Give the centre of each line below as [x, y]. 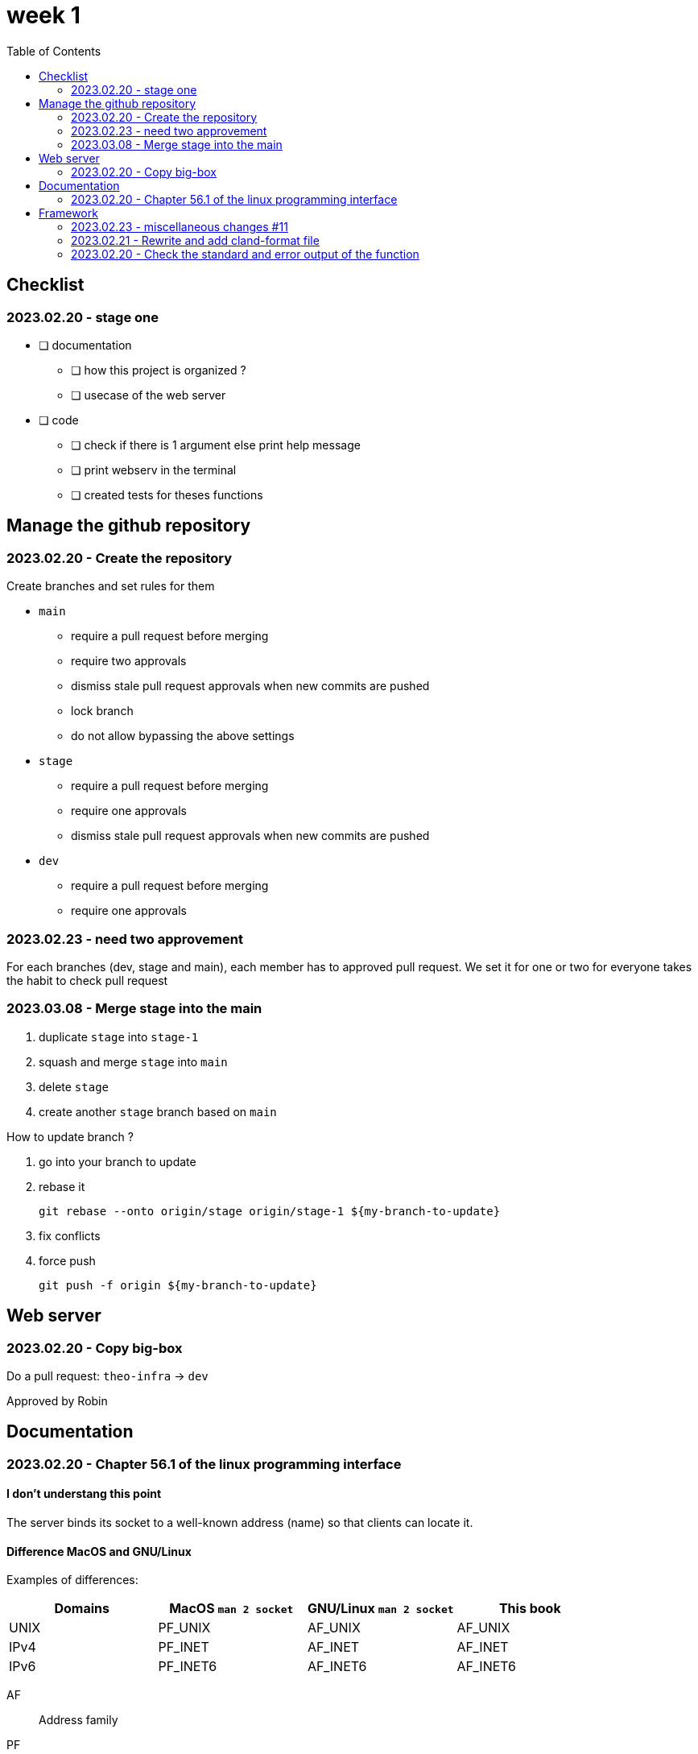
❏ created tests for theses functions [167, 494]
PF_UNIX [184, 1628]
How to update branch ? [70, 1136]
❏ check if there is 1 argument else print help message [216, 445]
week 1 [43, 15]
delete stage [74, 1086]
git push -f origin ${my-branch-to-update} [178, 1285]
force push [67, 1260]
